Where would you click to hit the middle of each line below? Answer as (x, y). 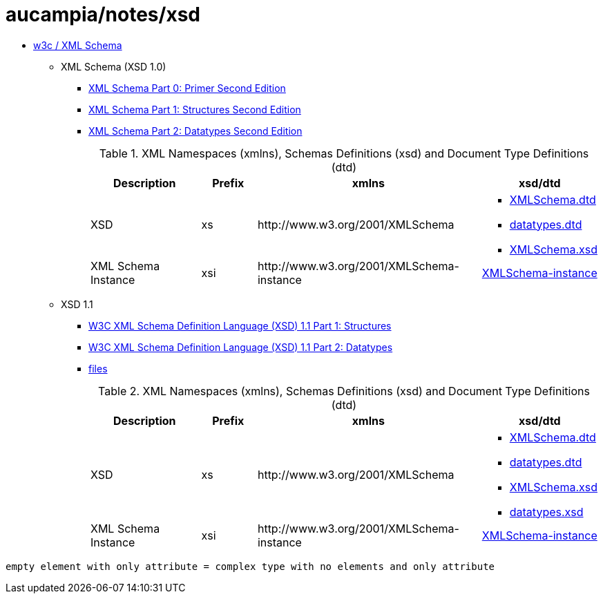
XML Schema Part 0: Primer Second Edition (187, 88)
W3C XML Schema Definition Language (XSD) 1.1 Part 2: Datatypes (241, 347)
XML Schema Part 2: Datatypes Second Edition (195, 131)
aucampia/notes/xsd (103, 15)
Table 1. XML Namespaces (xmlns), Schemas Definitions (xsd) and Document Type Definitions (344, 153)
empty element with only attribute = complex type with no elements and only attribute (250, 566)
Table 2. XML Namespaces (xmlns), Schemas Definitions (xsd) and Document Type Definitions (344, 391)
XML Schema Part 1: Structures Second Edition (195, 109)
